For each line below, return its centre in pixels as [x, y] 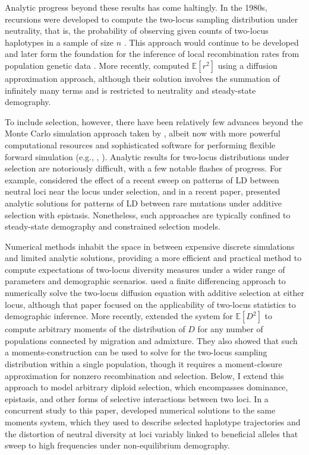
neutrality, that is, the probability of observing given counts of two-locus [137, 31]
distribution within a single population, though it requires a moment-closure [144, 364]
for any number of [230, 329]
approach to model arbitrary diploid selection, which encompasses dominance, [146, 387]
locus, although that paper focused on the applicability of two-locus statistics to [150, 304]
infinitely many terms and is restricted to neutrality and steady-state [130, 90]
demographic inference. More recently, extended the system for [119, 316]
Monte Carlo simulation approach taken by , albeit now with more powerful [143, 133]
